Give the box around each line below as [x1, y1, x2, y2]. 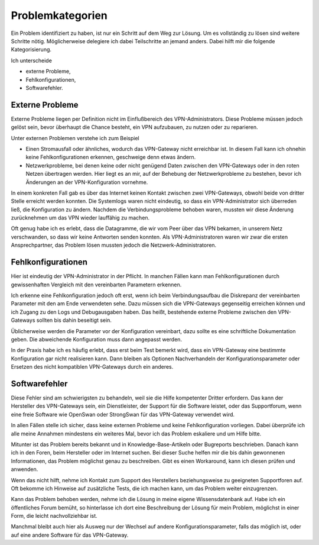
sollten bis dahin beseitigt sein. [36, 317, 112, 324]
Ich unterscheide [11, 57, 53, 64]
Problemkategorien [11, 9, 108, 22]
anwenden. [11, 466, 38, 473]
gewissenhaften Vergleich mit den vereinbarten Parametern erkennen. [11, 281, 182, 288]
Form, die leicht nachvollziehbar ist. [11, 512, 97, 520]
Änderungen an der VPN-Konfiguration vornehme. [25, 178, 148, 186]
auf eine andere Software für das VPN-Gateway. [11, 531, 129, 538]
